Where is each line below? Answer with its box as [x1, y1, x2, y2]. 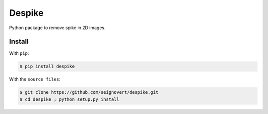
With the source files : [9, 76, 61, 82]
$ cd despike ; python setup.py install [19, 96, 119, 102]
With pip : [9, 50, 29, 56]
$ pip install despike [19, 64, 75, 69]
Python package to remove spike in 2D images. [9, 25, 106, 31]
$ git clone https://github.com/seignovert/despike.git [19, 89, 159, 95]
